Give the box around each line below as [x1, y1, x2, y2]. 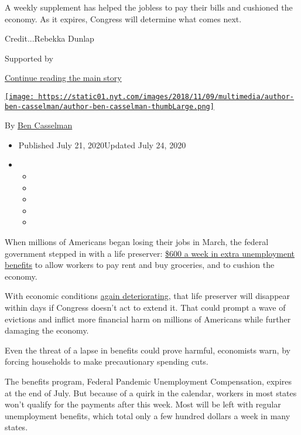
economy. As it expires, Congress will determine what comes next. [5, 12, 242, 25]
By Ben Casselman [5, 119, 73, 131]
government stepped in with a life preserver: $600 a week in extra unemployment [5, 247, 295, 259]
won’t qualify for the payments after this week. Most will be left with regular [5, 398, 281, 410]
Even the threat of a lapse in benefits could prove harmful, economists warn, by [5, 344, 290, 356]
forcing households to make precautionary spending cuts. [5, 355, 208, 368]
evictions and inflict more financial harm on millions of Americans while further [5, 312, 291, 325]
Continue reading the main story [5, 72, 122, 84]
